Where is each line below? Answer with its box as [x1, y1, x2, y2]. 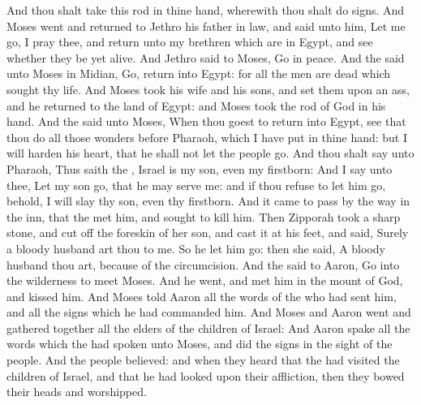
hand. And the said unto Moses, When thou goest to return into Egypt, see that [6, 113, 406, 130]
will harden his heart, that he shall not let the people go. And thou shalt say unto [6, 144, 415, 162]
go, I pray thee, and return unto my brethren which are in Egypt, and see [6, 33, 373, 50]
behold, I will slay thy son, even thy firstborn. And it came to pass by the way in [6, 192, 410, 209]
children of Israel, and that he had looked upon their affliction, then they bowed [6, 367, 405, 384]
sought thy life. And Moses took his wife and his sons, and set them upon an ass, [6, 80, 410, 97]
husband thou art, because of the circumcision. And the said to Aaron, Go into [6, 256, 400, 273]
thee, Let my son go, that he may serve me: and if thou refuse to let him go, [6, 176, 386, 193]
